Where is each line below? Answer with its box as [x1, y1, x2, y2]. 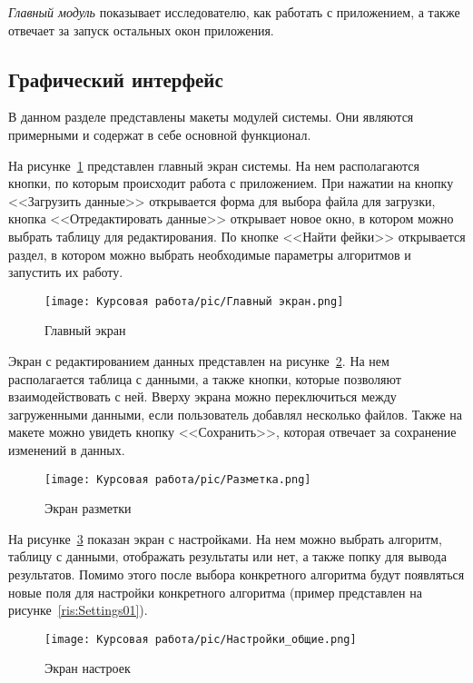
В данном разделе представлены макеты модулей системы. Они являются [8, 107, 414, 126]
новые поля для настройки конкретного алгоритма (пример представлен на [8, 582, 422, 601]
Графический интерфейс [8, 64, 223, 93]
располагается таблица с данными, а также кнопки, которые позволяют [8, 369, 401, 388]
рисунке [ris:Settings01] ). [8, 600, 148, 619]
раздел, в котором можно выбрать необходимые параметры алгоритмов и [8, 244, 411, 263]
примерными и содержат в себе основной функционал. [8, 124, 311, 144]
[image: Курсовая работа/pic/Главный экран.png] [44, 294, 344, 308]
